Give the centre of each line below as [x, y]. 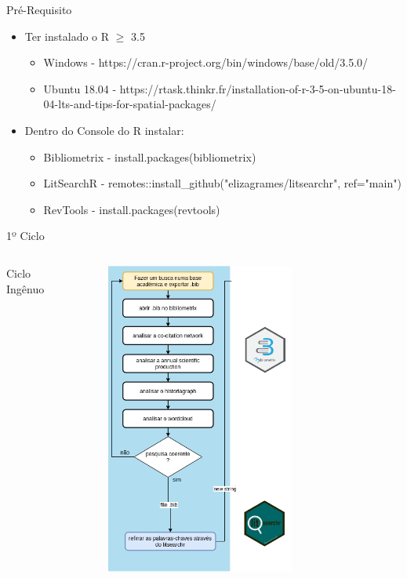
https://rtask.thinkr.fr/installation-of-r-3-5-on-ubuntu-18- [258, 88]
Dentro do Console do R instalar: [104, 130]
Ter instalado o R [67, 36]
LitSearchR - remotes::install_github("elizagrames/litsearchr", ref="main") [222, 183]
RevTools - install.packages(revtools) [132, 209]
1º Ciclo [25, 236]
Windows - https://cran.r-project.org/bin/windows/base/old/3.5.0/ [206, 62]
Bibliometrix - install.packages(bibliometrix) [150, 156]
